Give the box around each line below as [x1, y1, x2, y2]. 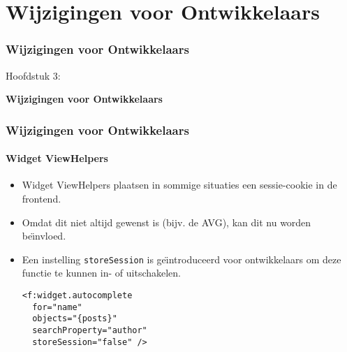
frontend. [22, 191, 61, 206]
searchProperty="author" [32, 325, 147, 336]
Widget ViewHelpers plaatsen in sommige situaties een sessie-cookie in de [22, 177, 337, 192]
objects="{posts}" [32, 314, 117, 324]
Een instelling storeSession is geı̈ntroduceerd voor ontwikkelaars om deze [22, 251, 341, 266]
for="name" [32, 302, 82, 312]
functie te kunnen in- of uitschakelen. [22, 265, 182, 280]
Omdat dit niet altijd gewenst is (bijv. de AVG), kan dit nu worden [22, 214, 311, 229]
